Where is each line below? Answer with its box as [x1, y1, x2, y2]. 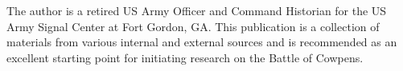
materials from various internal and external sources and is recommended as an [6, 34, 397, 50]
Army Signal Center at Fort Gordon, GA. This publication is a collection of [6, 18, 380, 34]
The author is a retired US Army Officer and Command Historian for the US [6, 2, 387, 18]
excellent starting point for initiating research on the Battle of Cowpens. [6, 49, 364, 65]
